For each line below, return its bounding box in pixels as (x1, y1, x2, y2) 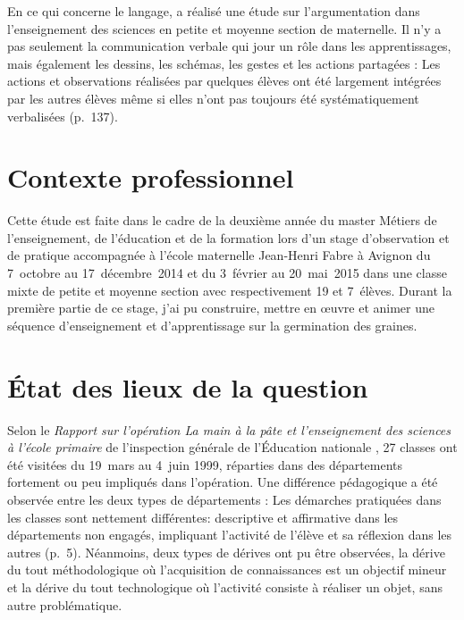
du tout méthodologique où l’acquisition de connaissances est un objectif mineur (7, 560, 447, 579)
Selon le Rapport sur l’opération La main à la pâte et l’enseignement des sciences (7, 420, 451, 439)
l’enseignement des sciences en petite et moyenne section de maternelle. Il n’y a (7, 19, 442, 38)
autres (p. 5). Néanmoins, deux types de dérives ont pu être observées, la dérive (7, 542, 445, 561)
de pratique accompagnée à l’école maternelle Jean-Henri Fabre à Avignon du (7, 246, 431, 264)
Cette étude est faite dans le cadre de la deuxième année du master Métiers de (7, 211, 437, 230)
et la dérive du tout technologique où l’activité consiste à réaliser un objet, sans (7, 577, 443, 596)
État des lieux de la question (7, 368, 368, 405)
